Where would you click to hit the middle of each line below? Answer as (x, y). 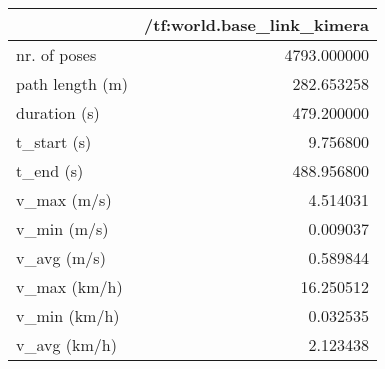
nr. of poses (56, 54)
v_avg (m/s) (61, 257)
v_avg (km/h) (66, 344)
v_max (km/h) (69, 286)
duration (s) (58, 112)
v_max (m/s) (64, 199)
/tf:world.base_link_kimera (257, 24)
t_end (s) (50, 170)
